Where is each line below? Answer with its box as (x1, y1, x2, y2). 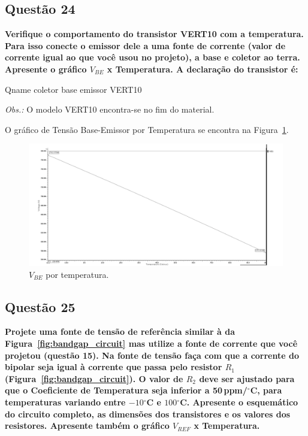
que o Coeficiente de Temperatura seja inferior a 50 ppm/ (5, 384, 247, 396)
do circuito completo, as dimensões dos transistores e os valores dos (5, 407, 291, 420)
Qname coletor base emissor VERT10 (5, 83, 142, 95)
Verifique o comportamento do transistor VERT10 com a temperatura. (5, 28, 304, 40)
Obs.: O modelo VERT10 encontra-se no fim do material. (5, 103, 215, 116)
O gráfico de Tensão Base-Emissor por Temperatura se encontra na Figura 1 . (5, 123, 289, 135)
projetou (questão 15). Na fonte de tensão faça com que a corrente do (5, 349, 299, 361)
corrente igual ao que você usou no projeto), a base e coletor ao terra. (5, 51, 300, 63)
